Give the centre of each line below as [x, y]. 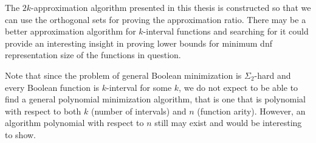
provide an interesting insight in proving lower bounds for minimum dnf [139, 43]
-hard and [273, 75]
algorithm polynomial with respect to [74, 123]
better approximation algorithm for [70, 31]
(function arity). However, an [251, 111]
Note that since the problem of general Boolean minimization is [123, 75]
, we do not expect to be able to [239, 87]
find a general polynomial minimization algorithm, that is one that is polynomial [155, 99]
